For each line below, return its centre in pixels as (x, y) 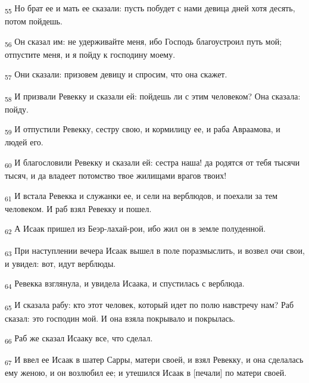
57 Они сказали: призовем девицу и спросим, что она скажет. (116, 75)
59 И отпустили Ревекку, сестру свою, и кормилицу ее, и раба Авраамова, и (143, 130)
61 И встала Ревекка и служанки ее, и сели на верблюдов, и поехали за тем (141, 196)
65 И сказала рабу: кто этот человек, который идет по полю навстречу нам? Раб (149, 306)
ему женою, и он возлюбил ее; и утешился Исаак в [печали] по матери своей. (146, 373)
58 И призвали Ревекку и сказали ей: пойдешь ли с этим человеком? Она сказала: (153, 96)
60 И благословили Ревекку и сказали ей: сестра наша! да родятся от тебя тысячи (152, 163)
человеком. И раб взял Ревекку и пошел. (78, 208)
